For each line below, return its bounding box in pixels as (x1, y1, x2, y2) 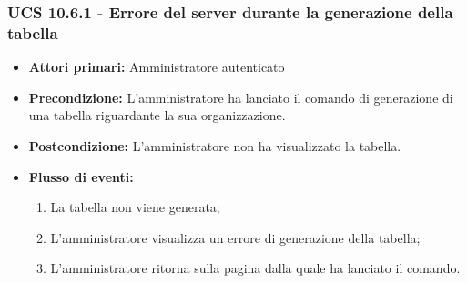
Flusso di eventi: (28, 167, 134, 186)
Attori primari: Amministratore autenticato (28, 57, 285, 76)
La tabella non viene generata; (50, 197, 220, 217)
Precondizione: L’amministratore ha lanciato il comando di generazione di (28, 87, 453, 106)
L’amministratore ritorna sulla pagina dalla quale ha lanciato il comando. (50, 258, 461, 278)
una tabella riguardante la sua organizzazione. (28, 106, 286, 125)
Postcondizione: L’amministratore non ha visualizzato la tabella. (28, 136, 401, 155)
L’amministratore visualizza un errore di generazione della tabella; (50, 227, 421, 247)
